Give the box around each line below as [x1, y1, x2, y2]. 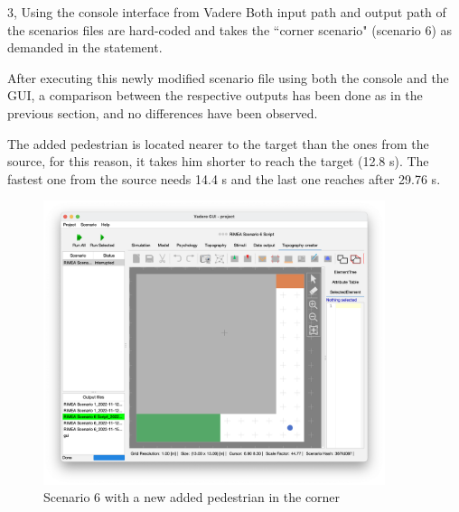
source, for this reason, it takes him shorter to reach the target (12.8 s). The [7, 152, 429, 171]
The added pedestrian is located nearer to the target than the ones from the [7, 134, 429, 153]
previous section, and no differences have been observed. [7, 103, 318, 122]
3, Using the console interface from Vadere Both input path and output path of [7, 3, 446, 21]
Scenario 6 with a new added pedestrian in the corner [43, 488, 341, 507]
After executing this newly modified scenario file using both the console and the [7, 68, 449, 87]
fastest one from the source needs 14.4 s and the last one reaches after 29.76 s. [7, 169, 441, 188]
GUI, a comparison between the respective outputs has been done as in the [7, 86, 423, 105]
